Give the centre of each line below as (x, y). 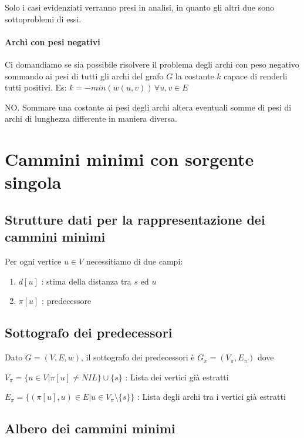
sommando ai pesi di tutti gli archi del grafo (84, 76)
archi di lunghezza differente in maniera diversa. (91, 118)
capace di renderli (256, 76)
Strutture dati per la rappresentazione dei (135, 219)
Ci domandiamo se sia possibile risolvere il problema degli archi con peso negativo (152, 64)
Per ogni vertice (33, 261)
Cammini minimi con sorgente (129, 159)
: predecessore (67, 301)
